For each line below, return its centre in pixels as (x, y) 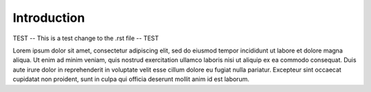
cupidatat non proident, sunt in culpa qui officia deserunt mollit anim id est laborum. (131, 79)
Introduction (49, 18)
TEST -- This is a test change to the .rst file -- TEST (86, 38)
